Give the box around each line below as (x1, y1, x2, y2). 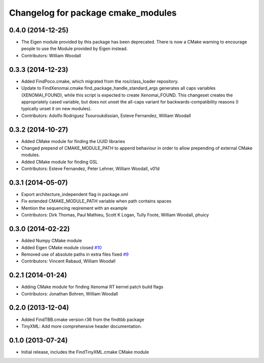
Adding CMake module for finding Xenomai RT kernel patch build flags (21, 284, 164, 290)
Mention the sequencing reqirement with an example (21, 205, 128, 211)
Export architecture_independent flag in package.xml (21, 192, 128, 197)
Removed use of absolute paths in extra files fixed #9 (21, 251, 129, 257)
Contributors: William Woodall (21, 52, 82, 58)
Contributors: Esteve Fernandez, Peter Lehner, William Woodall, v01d (21, 166, 160, 171)
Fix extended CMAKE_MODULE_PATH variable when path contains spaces (21, 198, 172, 204)
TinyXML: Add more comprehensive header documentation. (21, 323, 142, 329)
